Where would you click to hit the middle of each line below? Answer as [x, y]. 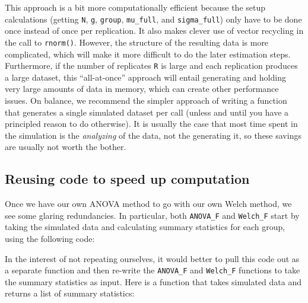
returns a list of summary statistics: [70, 293]
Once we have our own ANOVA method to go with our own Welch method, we [148, 204]
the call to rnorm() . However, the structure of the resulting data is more [137, 42]
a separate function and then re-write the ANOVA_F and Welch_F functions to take [153, 270]
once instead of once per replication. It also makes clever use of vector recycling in [154, 31]
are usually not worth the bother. [66, 147]
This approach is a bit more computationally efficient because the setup [135, 7]
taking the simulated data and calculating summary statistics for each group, [145, 227]
